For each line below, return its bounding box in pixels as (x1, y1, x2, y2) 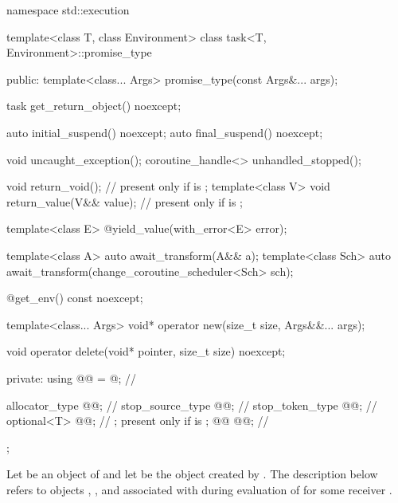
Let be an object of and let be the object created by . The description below (6, 466, 378, 482)
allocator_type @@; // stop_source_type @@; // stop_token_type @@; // (6, 396, 377, 413)
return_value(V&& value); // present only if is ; (6, 193, 244, 210)
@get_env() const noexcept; (6, 289, 143, 306)
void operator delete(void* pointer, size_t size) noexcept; (6, 343, 286, 360)
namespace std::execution (6, 2, 130, 18)
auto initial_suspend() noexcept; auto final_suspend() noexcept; (6, 124, 323, 140)
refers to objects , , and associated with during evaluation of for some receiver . (6, 481, 392, 497)
